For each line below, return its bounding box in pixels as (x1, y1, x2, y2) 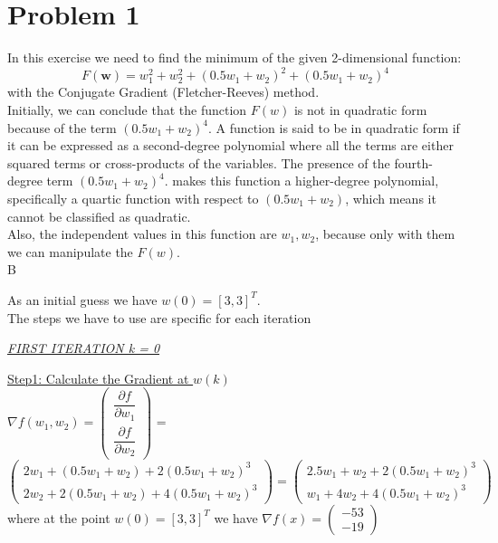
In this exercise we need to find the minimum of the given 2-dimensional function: (7, 48, 462, 67)
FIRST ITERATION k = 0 (7, 338, 160, 357)
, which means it (345, 188, 436, 207)
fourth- (394, 153, 433, 172)
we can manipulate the (7, 242, 133, 261)
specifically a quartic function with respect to (7, 188, 259, 207)
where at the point (7, 508, 110, 527)
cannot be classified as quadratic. (7, 206, 191, 225)
